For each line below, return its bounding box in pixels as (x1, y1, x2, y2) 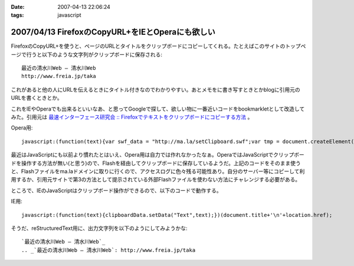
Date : (11, 4, 25, 10)
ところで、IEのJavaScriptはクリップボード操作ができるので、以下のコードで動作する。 (11, 187, 222, 194)
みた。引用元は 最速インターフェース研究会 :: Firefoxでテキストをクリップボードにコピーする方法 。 (11, 113, 253, 121)
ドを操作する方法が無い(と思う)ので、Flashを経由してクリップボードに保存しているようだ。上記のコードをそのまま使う (11, 160, 301, 167)
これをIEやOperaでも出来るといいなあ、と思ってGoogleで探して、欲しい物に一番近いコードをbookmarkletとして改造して (11, 105, 305, 112)
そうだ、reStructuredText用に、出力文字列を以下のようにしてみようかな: (11, 225, 188, 232)
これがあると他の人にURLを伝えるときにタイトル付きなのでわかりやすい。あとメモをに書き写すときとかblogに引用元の (11, 86, 300, 93)
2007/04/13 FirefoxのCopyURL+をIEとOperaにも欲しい (11, 27, 215, 37)
